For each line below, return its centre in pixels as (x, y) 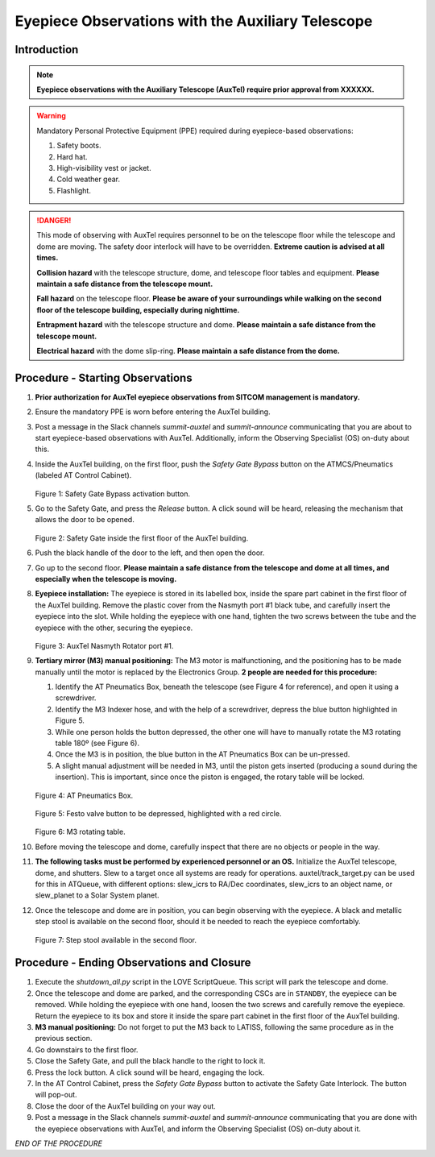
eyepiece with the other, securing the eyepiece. (114, 628)
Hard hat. (72, 156)
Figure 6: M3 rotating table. (80, 832)
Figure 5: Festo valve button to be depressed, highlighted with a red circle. (158, 813)
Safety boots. (79, 146)
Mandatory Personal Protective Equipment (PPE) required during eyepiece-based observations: (195, 131)
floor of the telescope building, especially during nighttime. (138, 309)
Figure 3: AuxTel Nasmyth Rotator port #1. (104, 645)
